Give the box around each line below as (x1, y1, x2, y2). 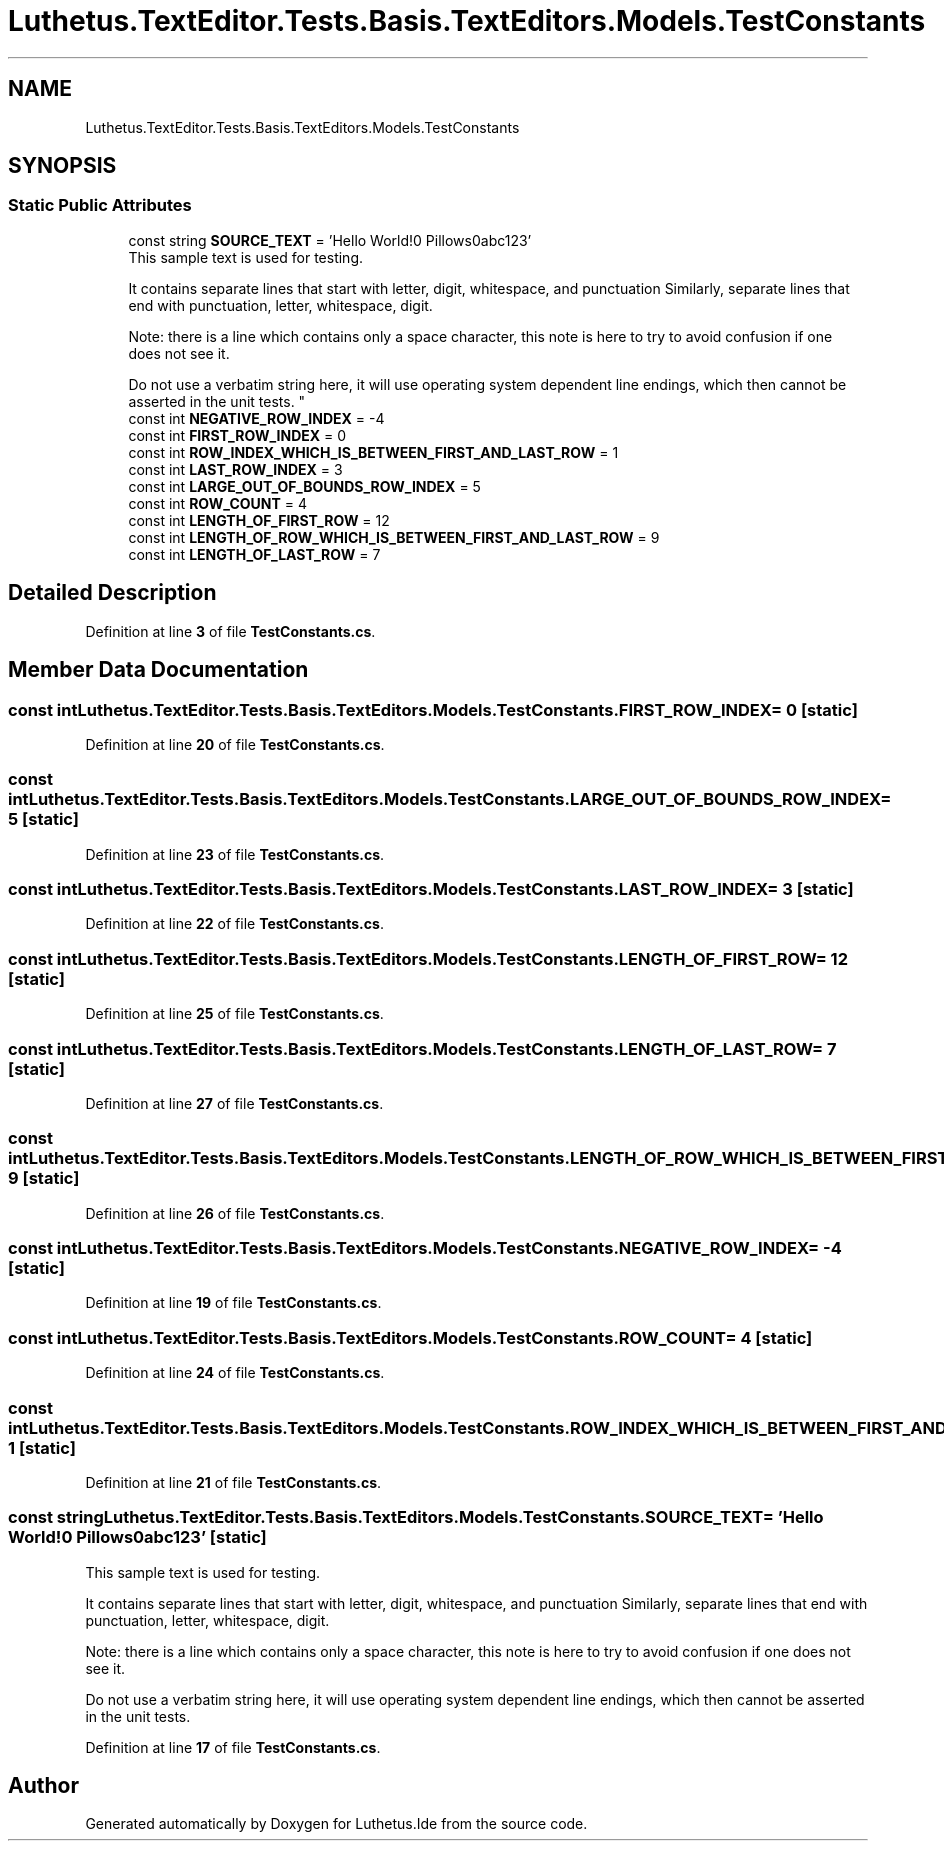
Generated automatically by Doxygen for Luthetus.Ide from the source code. (85, 1815, 588, 1833)
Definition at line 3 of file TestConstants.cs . (85, 622, 376, 640)
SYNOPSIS (8, 153, 117, 179)
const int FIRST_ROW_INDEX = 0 (128, 426, 347, 444)
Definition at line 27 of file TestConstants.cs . (85, 1094, 384, 1112)
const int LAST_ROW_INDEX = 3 (128, 460, 343, 478)
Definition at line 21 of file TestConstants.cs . (85, 1473, 382, 1491)
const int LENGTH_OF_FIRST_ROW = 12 (128, 511, 390, 529)
